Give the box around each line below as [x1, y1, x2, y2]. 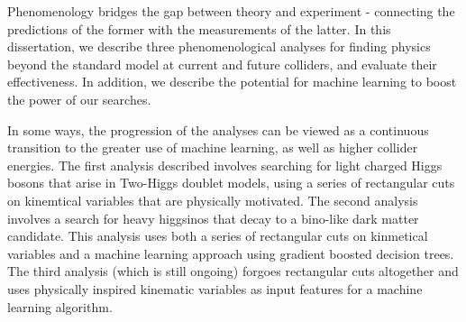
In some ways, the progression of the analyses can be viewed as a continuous [7, 120, 429, 139]
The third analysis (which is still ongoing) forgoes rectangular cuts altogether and [7, 262, 459, 281]
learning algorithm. [7, 297, 113, 316]
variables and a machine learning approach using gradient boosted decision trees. [7, 244, 454, 262]
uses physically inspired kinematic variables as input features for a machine [7, 279, 423, 298]
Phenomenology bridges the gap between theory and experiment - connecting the [7, 2, 455, 20]
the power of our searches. [7, 89, 151, 108]
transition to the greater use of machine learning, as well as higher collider [7, 138, 418, 157]
